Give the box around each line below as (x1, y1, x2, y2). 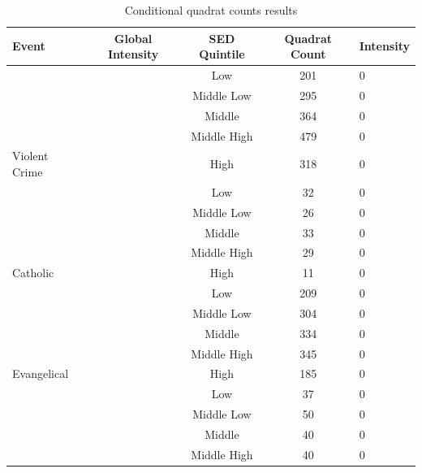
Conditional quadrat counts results (124, 2, 298, 18)
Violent (12, 147, 49, 164)
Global (114, 29, 153, 46)
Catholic (12, 264, 54, 281)
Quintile (199, 46, 245, 63)
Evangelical (12, 365, 69, 382)
